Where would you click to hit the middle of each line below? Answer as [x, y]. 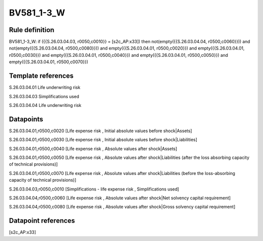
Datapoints [26, 119]
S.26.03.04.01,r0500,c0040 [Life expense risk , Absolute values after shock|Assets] [93, 149]
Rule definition [32, 30]
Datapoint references [42, 221]
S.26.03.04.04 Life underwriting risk [45, 105]
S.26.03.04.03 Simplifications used [44, 96]
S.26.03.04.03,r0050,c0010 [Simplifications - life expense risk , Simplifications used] [94, 189]
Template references [41, 76]
